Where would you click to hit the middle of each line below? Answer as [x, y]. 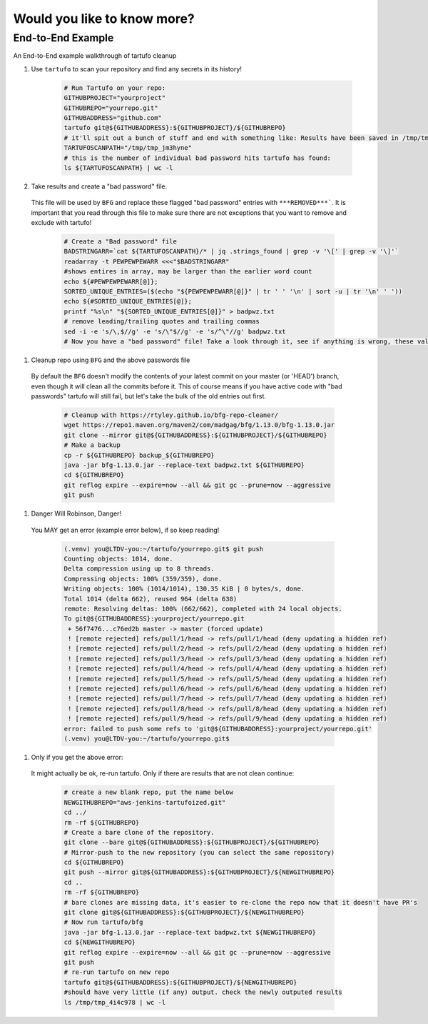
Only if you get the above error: [77, 757]
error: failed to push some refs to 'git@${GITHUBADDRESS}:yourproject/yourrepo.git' [218, 729]
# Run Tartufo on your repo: [115, 88]
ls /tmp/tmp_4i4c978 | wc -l [115, 1002]
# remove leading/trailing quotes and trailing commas [162, 322]
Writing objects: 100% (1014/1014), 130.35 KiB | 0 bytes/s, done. [184, 589]
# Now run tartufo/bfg [103, 922]
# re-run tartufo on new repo [117, 972]
